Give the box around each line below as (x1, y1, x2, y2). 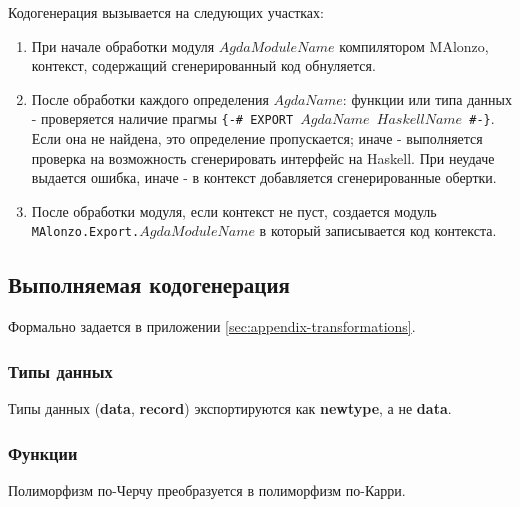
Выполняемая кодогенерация (8, 269, 290, 300)
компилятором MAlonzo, (339, 35, 489, 56)
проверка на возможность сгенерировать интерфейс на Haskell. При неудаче (31, 147, 495, 168)
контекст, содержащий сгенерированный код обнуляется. (31, 55, 376, 76)
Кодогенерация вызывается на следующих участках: (8, 2, 324, 22)
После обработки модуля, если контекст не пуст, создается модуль (31, 200, 437, 221)
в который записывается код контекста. (259, 220, 497, 241)
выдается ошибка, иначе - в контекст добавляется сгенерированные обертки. (31, 167, 497, 188)
